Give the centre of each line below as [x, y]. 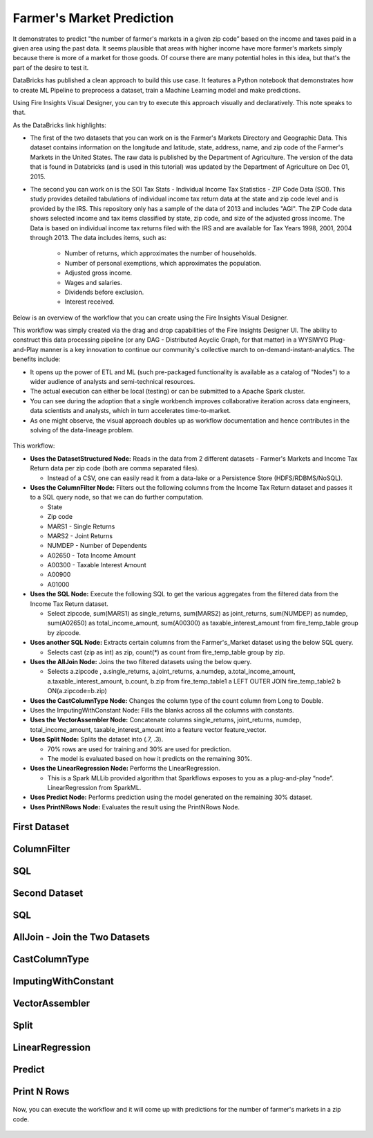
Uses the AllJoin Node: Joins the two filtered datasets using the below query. [141, 661]
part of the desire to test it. [51, 67]
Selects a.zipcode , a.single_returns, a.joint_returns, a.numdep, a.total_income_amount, [172, 672]
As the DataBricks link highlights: [60, 125]
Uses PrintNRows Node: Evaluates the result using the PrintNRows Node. [135, 807]
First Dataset [41, 827]
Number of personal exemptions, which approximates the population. [163, 263]
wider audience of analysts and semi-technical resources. [113, 382]
